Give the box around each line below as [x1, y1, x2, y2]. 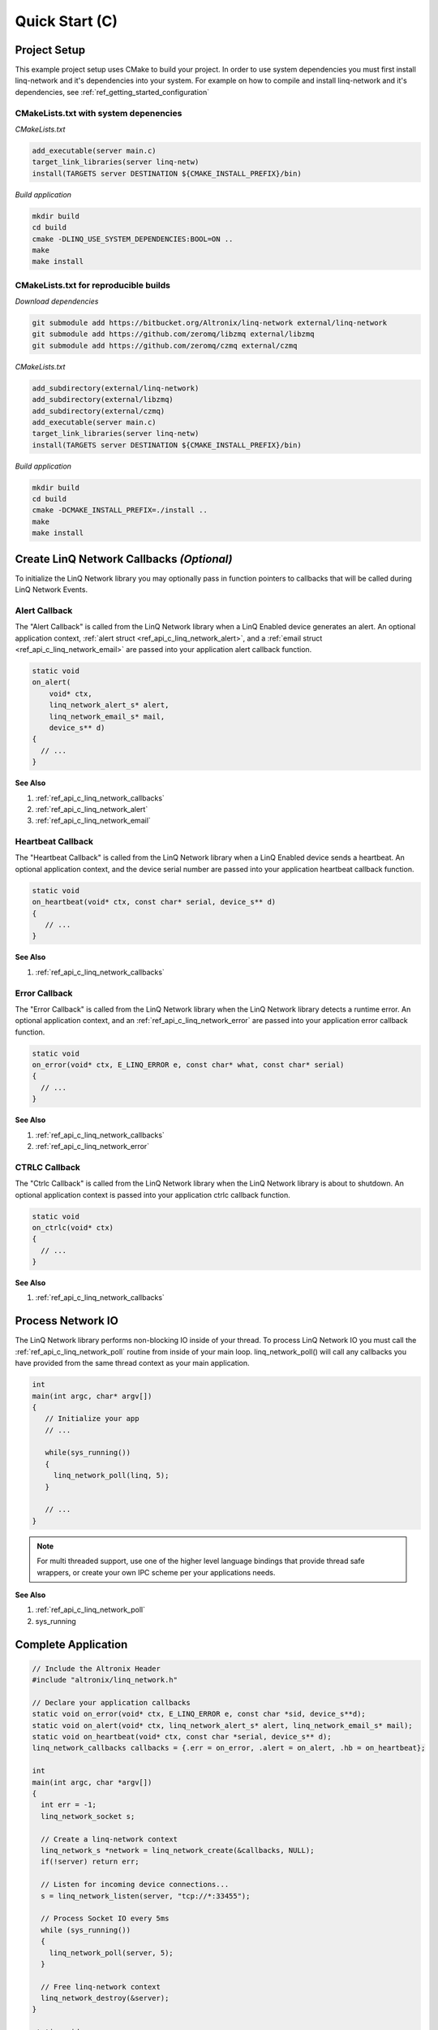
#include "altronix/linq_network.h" [32, 1675, 178, 1685]
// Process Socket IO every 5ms [41, 1914, 170, 1924]
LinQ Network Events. [15, 585, 88, 594]
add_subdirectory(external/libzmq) [32, 395, 174, 404]
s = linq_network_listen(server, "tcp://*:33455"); [41, 1891, 251, 1900]
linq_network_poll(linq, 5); [53, 1471, 170, 1480]
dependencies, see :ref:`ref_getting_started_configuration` [15, 87, 210, 97]
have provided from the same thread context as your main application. [15, 1358, 251, 1368]
